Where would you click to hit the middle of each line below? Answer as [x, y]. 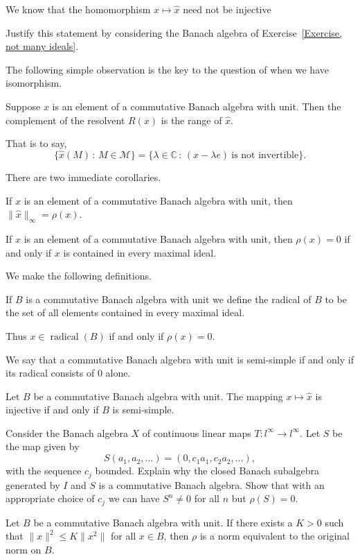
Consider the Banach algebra [67, 432]
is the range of [191, 120]
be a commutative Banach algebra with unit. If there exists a [163, 522]
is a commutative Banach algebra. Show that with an [211, 484]
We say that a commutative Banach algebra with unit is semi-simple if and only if [180, 359]
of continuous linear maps [197, 432]
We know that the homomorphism [78, 9]
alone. [118, 373]
